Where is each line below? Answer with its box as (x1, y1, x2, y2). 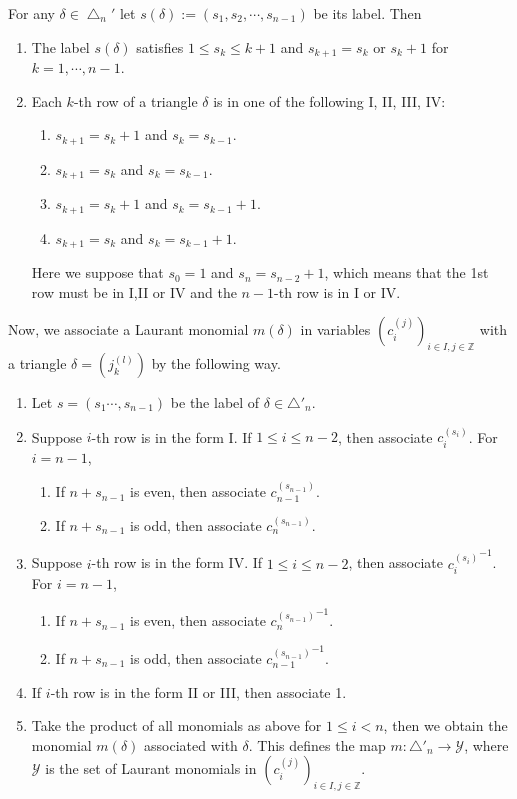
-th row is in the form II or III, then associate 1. (50, 681, 347, 702)
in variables (300, 319, 371, 340)
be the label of (170, 392, 260, 413)
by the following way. (151, 353, 281, 374)
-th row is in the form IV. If (91, 552, 263, 573)
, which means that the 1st (324, 262, 489, 283)
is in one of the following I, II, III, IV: (213, 90, 446, 111)
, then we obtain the (383, 715, 508, 736)
